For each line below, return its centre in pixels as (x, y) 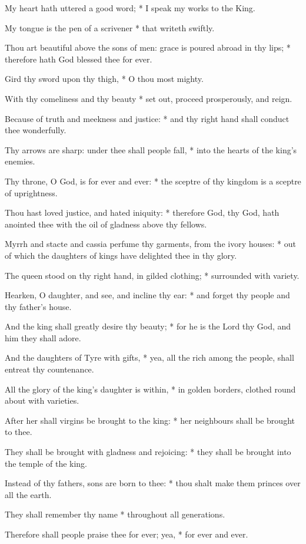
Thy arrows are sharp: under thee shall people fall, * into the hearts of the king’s (151, 149)
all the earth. (28, 494)
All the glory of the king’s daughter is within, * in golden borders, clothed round (150, 389)
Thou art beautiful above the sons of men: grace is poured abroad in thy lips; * (148, 47)
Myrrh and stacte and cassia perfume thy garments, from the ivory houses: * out (150, 244)
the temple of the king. (46, 463)
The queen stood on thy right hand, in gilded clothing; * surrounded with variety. (152, 275)
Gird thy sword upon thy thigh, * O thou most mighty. (104, 79)
